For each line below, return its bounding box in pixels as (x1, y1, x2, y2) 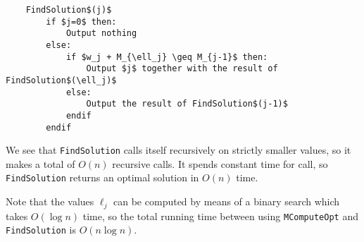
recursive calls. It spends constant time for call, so (112, 156, 328, 171)
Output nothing (65, 28, 137, 39)
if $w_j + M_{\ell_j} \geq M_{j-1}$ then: (65, 52, 268, 62)
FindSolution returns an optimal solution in (6, 170, 199, 185)
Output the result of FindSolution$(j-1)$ (86, 99, 288, 109)
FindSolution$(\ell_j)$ (6, 75, 117, 85)
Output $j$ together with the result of (86, 63, 278, 74)
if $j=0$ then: (46, 16, 117, 27)
